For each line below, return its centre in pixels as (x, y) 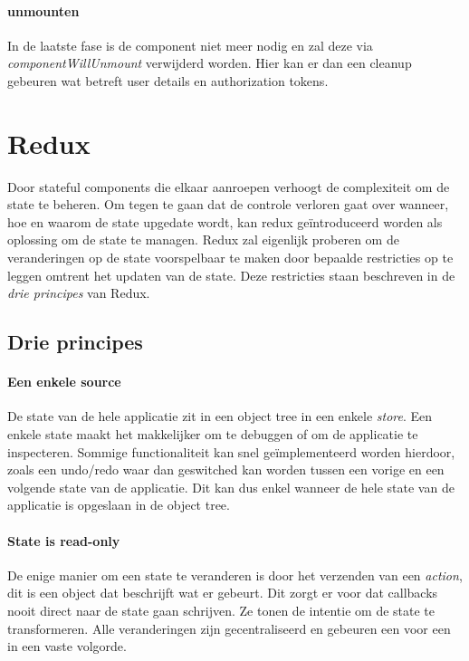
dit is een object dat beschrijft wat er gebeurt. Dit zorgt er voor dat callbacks (223, 593)
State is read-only (64, 540)
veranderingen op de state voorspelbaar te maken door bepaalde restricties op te (230, 258)
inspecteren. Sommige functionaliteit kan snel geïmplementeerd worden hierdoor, (231, 451)
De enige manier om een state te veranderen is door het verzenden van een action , (235, 575)
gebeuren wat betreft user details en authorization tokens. (168, 80)
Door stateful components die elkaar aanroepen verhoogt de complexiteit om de (229, 186)
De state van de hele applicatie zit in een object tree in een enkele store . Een (220, 416)
